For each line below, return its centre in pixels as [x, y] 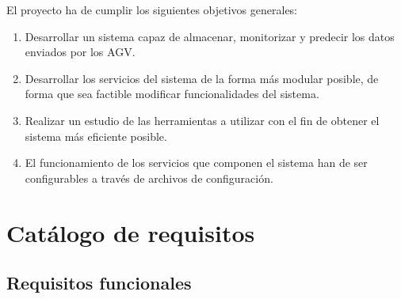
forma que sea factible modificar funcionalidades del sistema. [172, 94]
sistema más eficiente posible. [96, 136]
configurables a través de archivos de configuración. [149, 178]
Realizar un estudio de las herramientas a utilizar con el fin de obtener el [202, 120]
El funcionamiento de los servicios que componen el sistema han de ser [196, 163]
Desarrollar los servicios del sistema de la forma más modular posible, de [202, 78]
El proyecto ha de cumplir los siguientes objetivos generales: [152, 9]
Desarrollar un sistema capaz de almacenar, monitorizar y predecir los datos [210, 36]
